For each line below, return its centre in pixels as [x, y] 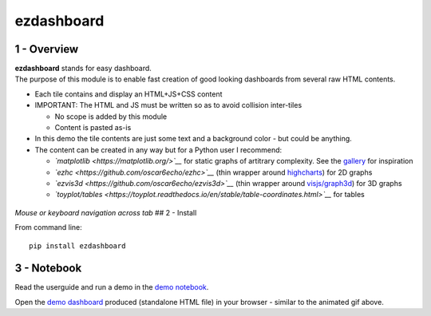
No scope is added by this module [111, 117]
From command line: [49, 227]
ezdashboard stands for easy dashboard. [83, 69]
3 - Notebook [48, 269]
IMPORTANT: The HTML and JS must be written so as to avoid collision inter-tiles [168, 105]
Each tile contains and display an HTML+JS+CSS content [129, 94]
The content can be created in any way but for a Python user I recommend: [158, 150]
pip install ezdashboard [77, 246]
